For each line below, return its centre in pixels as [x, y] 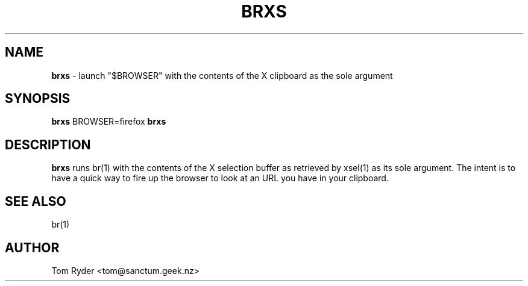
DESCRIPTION [48, 145]
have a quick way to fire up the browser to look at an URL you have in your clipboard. [220, 178]
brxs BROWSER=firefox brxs [109, 122]
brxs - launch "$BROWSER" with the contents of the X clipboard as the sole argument [222, 75]
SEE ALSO [36, 201]
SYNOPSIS [38, 99]
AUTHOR [32, 247]
